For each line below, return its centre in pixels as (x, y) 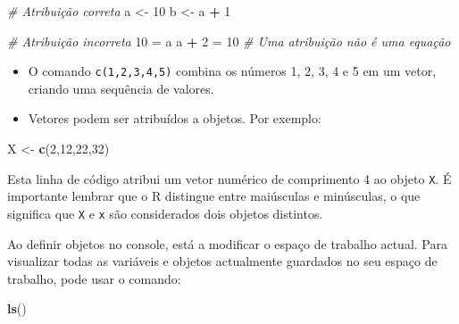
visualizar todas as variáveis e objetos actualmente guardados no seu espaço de (222, 261)
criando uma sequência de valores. (121, 88)
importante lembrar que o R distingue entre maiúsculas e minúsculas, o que (214, 196)
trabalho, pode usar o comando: (94, 278)
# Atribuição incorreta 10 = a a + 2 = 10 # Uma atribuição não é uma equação (229, 41)
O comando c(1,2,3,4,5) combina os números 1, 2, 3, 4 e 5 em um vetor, (232, 71)
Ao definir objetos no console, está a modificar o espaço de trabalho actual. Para (227, 243)
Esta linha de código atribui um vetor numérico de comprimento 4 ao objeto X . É (229, 178)
